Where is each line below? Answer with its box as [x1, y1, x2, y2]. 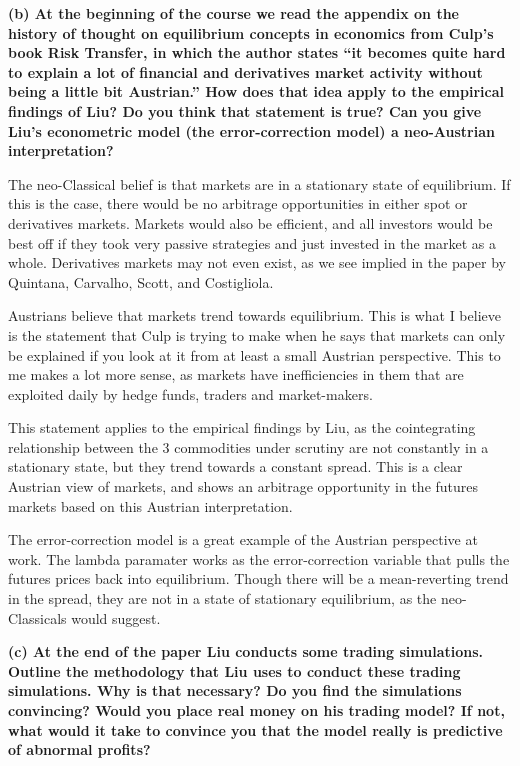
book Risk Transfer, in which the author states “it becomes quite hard [8, 42, 506, 63]
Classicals [8, 607, 67, 628]
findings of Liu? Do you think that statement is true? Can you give [8, 100, 482, 121]
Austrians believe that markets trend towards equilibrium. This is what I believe [8, 305, 501, 326]
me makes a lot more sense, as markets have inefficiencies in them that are [8, 364, 464, 385]
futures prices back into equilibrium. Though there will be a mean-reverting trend [8, 568, 509, 589]
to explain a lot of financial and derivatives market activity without [8, 61, 483, 82]
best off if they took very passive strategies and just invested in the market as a [8, 232, 496, 253]
